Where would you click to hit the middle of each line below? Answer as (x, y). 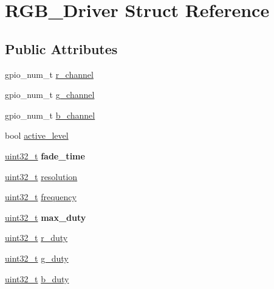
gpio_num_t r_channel (49, 74)
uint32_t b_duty (37, 278)
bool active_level (37, 135)
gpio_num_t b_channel (50, 115)
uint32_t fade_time (45, 155)
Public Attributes (61, 48)
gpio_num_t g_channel (50, 95)
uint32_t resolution (41, 176)
